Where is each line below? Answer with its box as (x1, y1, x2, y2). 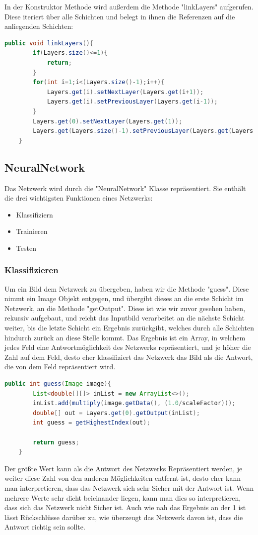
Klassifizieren (4, 264, 59, 276)
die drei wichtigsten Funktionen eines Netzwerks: (4, 193, 153, 203)
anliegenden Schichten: (4, 21, 73, 31)
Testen (16, 242, 36, 253)
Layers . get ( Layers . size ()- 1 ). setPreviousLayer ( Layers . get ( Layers (33, 127, 254, 135)
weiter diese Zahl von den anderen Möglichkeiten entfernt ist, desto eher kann (4, 473, 241, 483)
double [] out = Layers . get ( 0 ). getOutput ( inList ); (33, 409, 200, 417)
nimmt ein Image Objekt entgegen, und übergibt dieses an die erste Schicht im (4, 293, 244, 304)
